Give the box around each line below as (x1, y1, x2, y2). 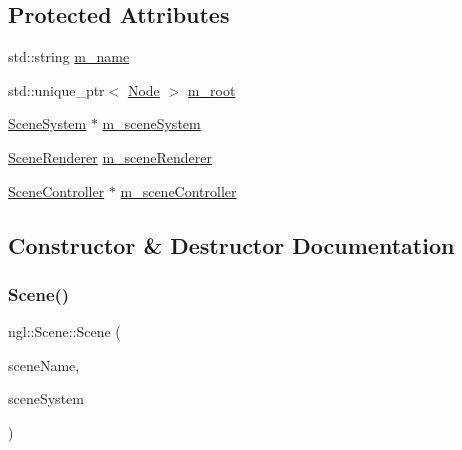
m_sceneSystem (102, 113, 201, 134)
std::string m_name (8, 46, 130, 67)
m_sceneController (120, 180, 237, 201)
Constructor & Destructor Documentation (8, 229, 455, 260)
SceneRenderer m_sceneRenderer (8, 146, 212, 167)
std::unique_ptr (8, 79, 105, 100)
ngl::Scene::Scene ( (8, 321, 121, 342)
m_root (187, 79, 236, 100)
